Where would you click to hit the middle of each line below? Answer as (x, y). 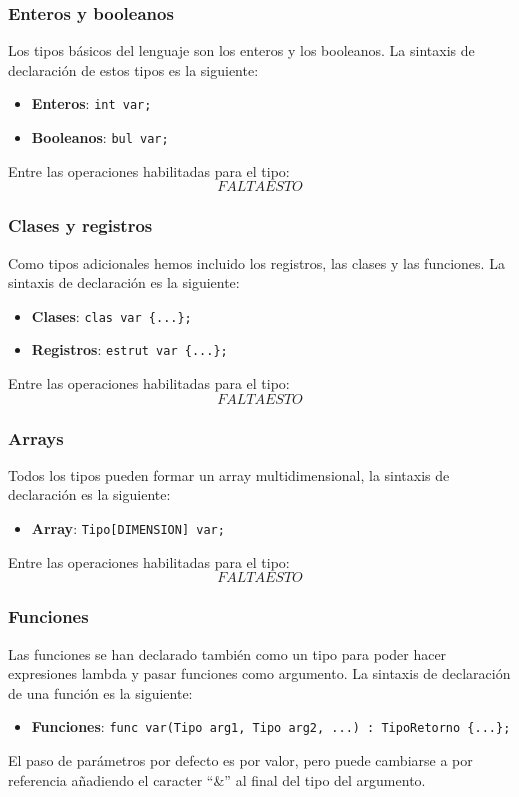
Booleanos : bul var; (100, 137)
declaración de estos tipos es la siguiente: (133, 69)
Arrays (36, 437)
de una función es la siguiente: (100, 692)
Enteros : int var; (91, 103)
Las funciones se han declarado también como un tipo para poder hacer (227, 653)
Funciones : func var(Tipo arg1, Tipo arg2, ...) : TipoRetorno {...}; (271, 726)
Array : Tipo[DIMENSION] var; (128, 528)
